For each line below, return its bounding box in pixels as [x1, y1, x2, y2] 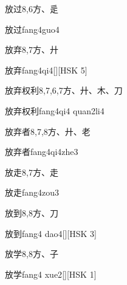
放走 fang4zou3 [5, 186, 60, 199]
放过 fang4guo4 [5, 22, 60, 35]
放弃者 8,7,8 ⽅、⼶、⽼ [5, 125, 91, 137]
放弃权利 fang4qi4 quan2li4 [5, 104, 105, 117]
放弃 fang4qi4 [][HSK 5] [5, 63, 88, 76]
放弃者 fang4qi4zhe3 [5, 145, 78, 158]
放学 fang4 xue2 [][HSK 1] [5, 267, 97, 280]
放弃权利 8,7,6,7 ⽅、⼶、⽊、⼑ [5, 84, 123, 97]
